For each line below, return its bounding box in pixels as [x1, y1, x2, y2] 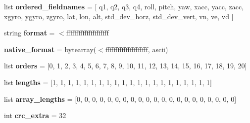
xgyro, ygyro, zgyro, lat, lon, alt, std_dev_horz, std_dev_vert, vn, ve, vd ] [4, 11, 234, 21]
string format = [4, 28, 55, 38]
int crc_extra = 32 [4, 110, 66, 121]
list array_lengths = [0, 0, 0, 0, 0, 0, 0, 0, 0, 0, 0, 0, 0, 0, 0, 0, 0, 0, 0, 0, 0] [4, 93, 237, 104]
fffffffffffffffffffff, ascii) [105, 44, 168, 54]
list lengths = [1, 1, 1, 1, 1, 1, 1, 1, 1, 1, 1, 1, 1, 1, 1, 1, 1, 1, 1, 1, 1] [4, 77, 212, 87]
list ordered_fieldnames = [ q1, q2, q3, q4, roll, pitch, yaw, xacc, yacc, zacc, [4, 1, 244, 11]
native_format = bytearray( [4, 44, 97, 54]
